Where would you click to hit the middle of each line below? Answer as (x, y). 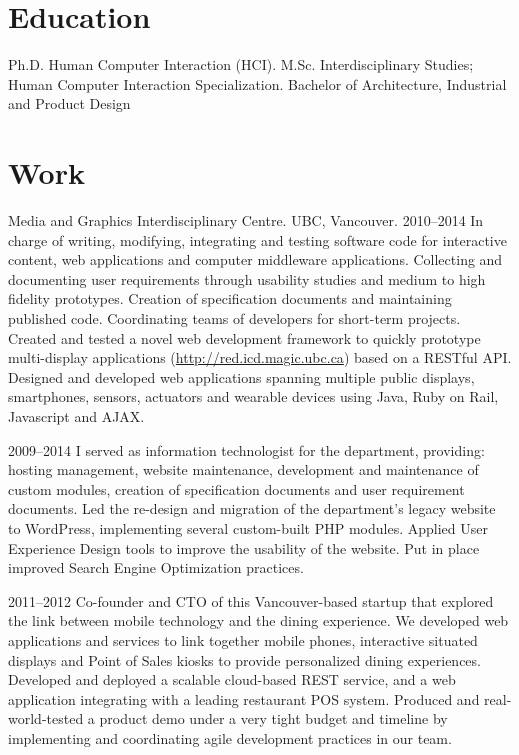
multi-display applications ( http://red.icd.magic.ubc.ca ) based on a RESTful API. (260, 357)
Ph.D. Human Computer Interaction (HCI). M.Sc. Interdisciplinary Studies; (241, 64)
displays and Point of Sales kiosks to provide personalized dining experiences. (244, 659)
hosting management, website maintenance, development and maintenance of (243, 469)
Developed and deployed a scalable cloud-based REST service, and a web (232, 679)
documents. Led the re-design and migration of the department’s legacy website (252, 508)
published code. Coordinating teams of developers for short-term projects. (234, 318)
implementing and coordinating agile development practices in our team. (230, 737)
